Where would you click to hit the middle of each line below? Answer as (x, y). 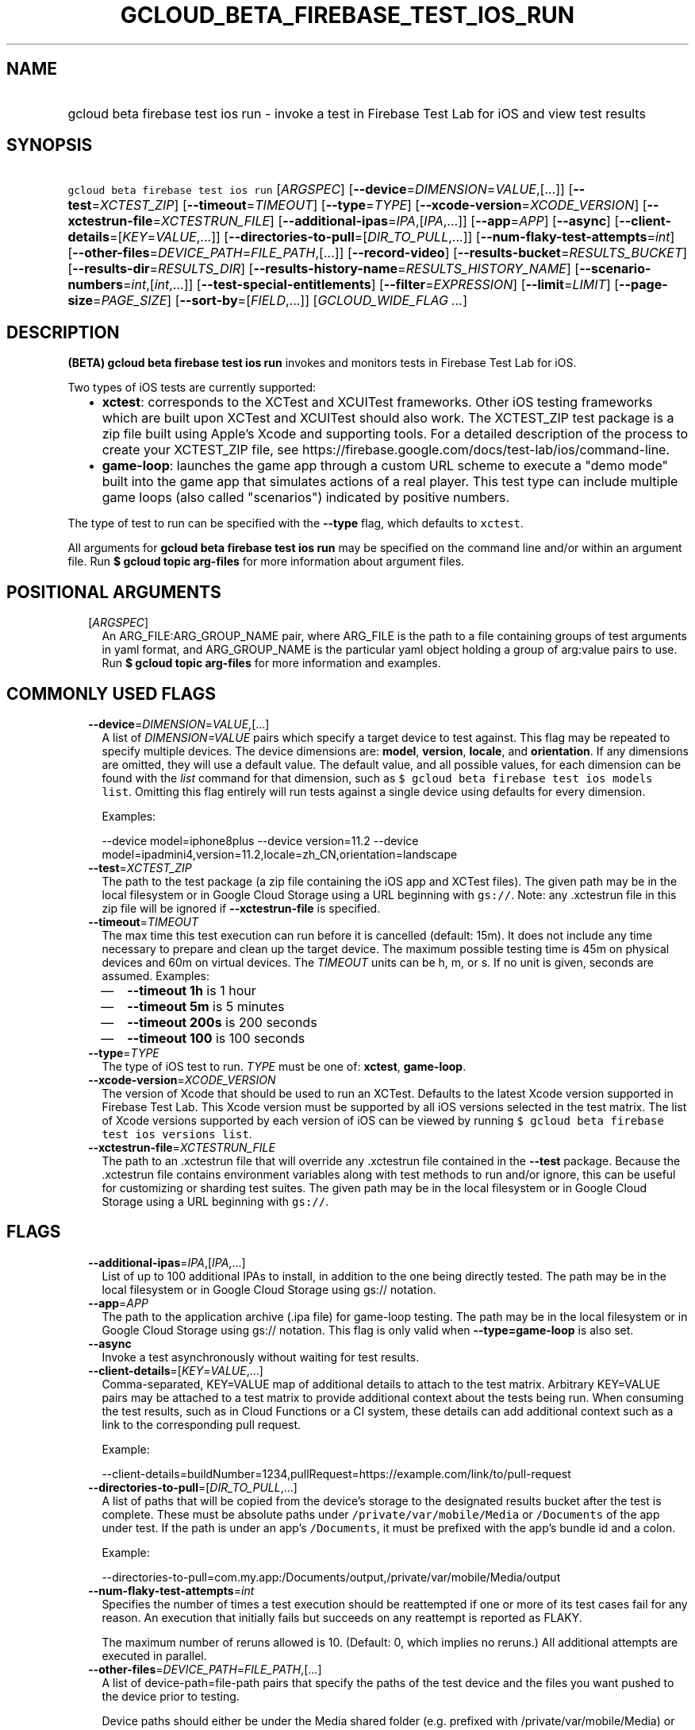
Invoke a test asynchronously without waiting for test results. (261, 1357)
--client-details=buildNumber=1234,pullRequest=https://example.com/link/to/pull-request (336, 1473)
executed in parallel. (154, 1655)
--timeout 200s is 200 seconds (222, 1022)
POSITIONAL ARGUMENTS (114, 592)
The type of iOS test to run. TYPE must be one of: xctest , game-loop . (284, 1066)
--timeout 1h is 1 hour (192, 990)
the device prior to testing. (171, 1696)
